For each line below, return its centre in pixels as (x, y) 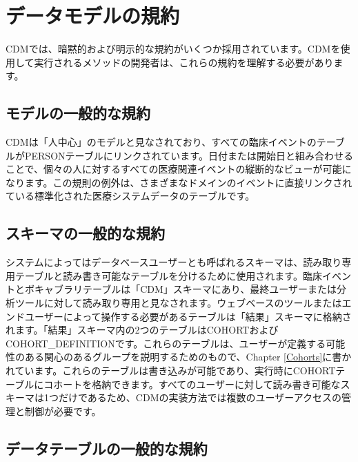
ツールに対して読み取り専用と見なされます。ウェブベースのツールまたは (178, 303)
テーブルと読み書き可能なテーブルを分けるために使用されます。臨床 (168, 275)
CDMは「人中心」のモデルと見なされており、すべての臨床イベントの (161, 142)
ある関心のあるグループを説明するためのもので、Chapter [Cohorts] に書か (188, 357)
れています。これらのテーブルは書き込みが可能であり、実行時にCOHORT (171, 370)
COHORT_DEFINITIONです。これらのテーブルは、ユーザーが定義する (166, 343)
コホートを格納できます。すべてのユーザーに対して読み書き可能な (192, 384)
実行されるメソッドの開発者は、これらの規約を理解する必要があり (184, 62)
